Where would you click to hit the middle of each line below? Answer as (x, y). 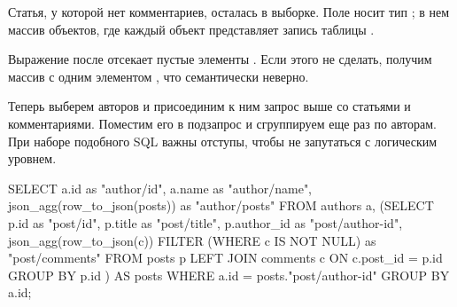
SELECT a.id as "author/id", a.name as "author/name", (160, 188)
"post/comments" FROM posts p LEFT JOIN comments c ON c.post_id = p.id (225, 258)
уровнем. (32, 158)
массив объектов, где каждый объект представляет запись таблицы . (191, 29)
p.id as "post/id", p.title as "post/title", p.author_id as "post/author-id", (205, 222)
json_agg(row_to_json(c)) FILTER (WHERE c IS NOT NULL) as (192, 240)
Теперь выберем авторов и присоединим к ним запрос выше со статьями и (209, 106)
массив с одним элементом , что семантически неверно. (159, 76)
